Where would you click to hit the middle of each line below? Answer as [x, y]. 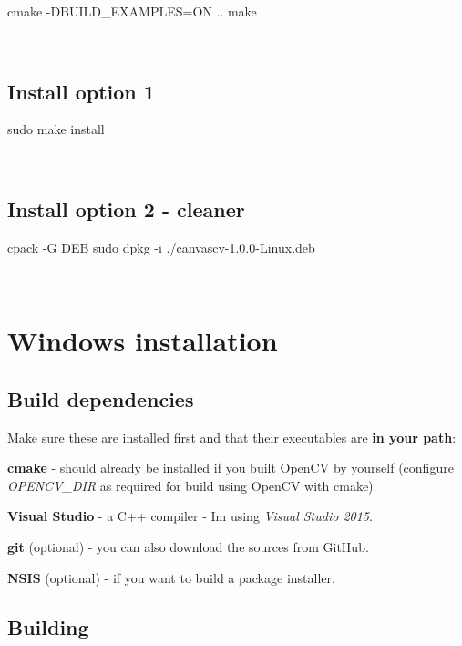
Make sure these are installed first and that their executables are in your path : [232, 437]
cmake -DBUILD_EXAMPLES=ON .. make [132, 11]
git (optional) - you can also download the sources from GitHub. [188, 546]
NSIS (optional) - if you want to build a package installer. [171, 577]
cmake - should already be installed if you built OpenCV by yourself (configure [231, 468]
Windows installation [143, 341]
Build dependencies [101, 398]
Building [48, 626]
